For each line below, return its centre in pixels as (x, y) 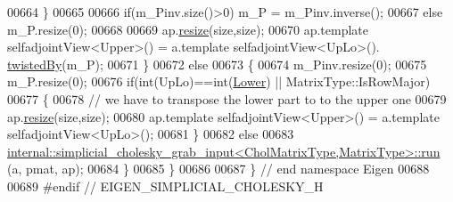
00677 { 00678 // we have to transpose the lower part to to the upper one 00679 (227, 98)
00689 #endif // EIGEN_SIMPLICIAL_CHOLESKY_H (165, 186)
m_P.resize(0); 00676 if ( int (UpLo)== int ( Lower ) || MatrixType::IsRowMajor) (219, 81)
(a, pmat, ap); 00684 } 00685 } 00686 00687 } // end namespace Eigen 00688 (218, 169)
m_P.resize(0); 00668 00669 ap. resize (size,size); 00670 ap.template (188, 29)
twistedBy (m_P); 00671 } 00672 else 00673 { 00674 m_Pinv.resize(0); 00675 (217, 64)
